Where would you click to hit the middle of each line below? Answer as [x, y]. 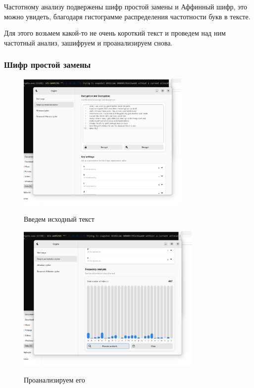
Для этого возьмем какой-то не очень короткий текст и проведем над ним [115, 33]
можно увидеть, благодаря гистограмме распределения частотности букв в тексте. [127, 16]
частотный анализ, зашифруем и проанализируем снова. [88, 42]
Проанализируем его [54, 379]
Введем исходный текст [59, 218]
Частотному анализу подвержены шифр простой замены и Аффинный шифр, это [126, 6]
